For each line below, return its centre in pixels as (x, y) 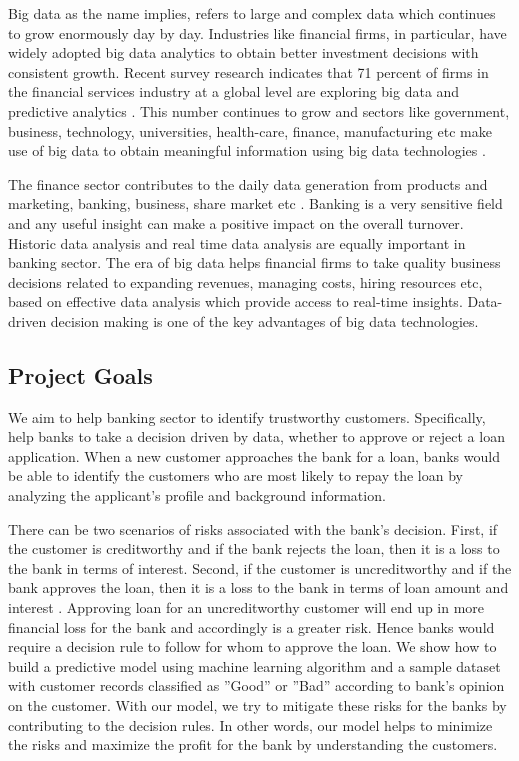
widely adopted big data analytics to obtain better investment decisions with (243, 52)
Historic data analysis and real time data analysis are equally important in (237, 242)
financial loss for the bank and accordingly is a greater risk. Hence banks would (251, 626)
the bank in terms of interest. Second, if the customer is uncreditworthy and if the (260, 567)
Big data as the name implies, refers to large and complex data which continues (252, 13)
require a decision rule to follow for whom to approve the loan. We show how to (252, 646)
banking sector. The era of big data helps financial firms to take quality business (254, 262)
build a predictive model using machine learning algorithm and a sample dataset (254, 665)
